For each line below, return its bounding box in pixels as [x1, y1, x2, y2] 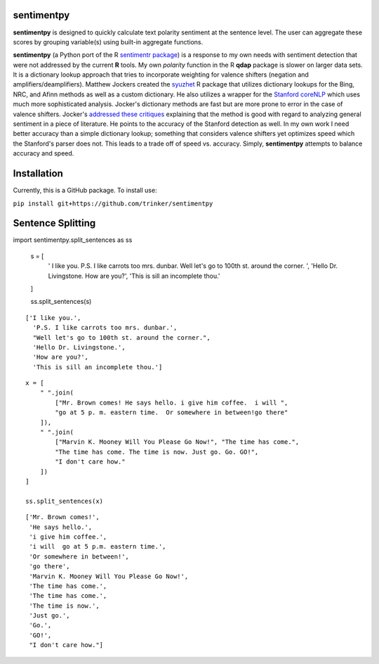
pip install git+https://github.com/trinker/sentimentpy [13, 199, 213, 207]
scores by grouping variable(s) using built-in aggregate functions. [13, 37, 204, 46]
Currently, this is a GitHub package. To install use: [13, 186, 157, 195]
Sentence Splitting [13, 217, 96, 229]
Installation [13, 167, 63, 179]
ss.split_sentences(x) [25, 497, 104, 505]
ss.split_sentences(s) [30, 298, 92, 306]
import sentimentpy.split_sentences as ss [13, 236, 133, 244]
